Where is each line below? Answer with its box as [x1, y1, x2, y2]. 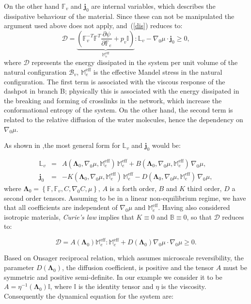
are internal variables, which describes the [91, 1, 216, 11]
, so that [187, 211, 212, 222]
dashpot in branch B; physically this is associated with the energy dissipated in [4, 86, 239, 96]
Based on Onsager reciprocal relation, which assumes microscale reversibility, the [4, 253, 244, 263]
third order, [187, 183, 222, 193]
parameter [4, 262, 34, 272]
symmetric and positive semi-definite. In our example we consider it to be [4, 272, 222, 282]
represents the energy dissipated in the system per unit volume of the [31, 57, 238, 67]
